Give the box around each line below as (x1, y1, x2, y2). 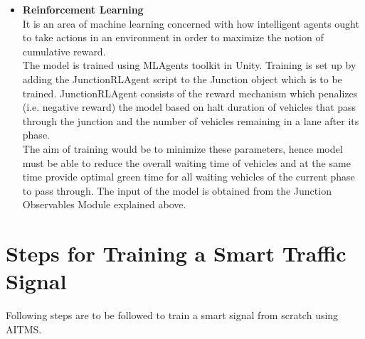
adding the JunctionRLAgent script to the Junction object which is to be (22, 71, 342, 86)
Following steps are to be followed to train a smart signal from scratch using (6, 308, 339, 323)
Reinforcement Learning (22, 2, 144, 16)
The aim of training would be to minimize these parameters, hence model (22, 141, 343, 156)
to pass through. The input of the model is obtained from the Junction (22, 183, 332, 198)
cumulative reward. (22, 43, 106, 58)
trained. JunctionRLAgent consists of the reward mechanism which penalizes (22, 85, 358, 100)
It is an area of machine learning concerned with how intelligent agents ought (22, 16, 359, 31)
